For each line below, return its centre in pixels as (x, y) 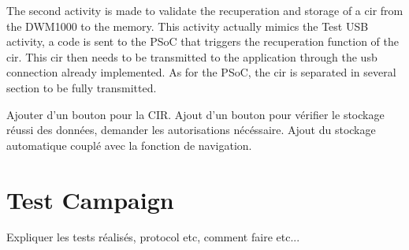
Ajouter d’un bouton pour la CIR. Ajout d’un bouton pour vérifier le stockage (195, 114)
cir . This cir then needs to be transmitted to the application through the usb (192, 56)
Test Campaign (90, 199)
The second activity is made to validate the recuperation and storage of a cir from (205, 10)
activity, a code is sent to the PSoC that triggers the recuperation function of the (203, 41)
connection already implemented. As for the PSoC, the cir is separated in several (201, 72)
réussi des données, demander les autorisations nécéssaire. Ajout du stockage (191, 130)
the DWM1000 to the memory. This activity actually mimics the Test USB (188, 26)
